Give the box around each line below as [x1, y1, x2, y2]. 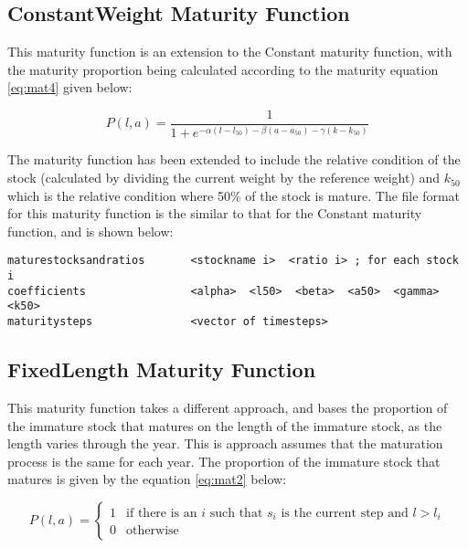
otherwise [126, 524, 179, 538]
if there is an [126, 506, 197, 520]
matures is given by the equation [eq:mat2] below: [7, 469, 287, 489]
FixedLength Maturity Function [7, 355, 316, 384]
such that [209, 506, 263, 520]
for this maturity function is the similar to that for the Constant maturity [7, 204, 422, 223]
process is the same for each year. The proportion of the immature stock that [7, 451, 441, 470]
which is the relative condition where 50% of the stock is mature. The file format [7, 185, 461, 205]
